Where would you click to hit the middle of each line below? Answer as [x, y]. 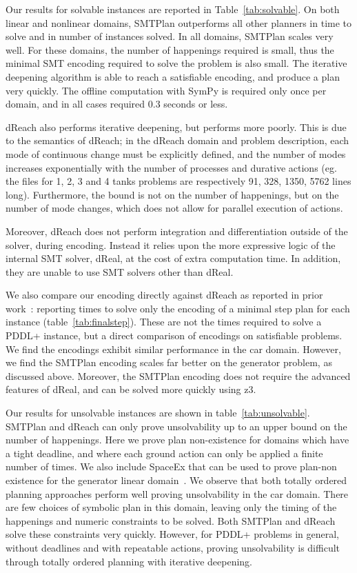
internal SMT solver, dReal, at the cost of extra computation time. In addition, [173, 258]
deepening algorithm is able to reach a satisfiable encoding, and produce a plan [173, 76]
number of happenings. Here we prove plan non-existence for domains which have [177, 440]
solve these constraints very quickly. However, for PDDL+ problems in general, [172, 534]
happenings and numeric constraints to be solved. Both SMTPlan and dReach [171, 520]
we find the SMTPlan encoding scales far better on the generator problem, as [169, 362]
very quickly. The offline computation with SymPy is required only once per [166, 90]
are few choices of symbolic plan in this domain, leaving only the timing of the [171, 507]
